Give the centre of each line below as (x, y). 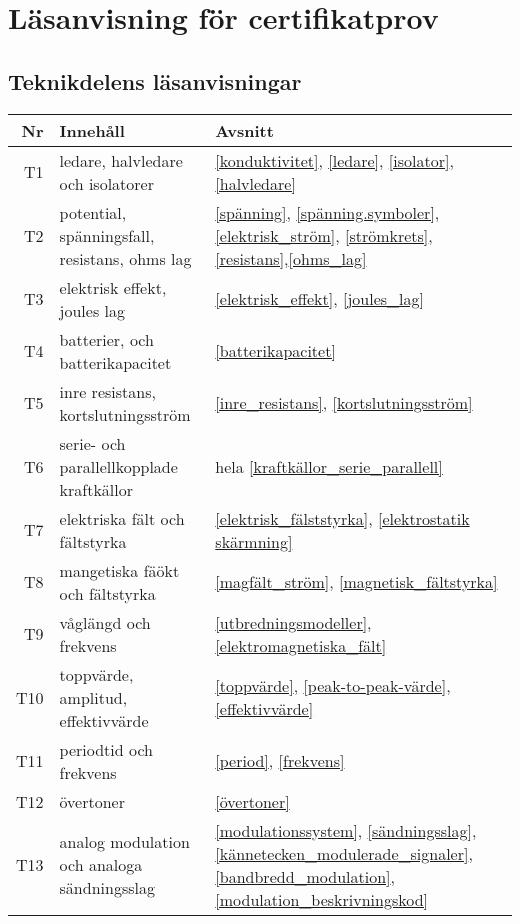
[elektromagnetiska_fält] (301, 645)
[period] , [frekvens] (280, 761)
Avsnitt (244, 130)
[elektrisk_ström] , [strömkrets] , (324, 235)
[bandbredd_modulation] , (305, 876)
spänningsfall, (107, 235)
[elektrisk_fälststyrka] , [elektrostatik (342, 518)
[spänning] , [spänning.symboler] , (327, 212)
